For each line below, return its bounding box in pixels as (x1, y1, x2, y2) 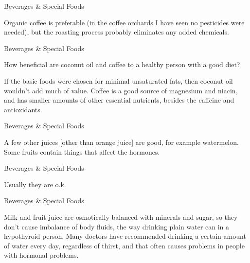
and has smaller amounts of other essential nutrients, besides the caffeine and (4, 95, 234, 105)
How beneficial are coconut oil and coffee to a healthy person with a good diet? (4, 59, 240, 70)
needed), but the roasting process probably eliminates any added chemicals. (4, 27, 229, 37)
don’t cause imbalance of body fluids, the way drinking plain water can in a (4, 221, 230, 231)
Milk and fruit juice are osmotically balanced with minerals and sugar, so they (4, 211, 238, 222)
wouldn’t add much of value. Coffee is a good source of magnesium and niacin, (4, 85, 238, 95)
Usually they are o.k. (4, 179, 66, 189)
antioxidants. (4, 104, 42, 114)
